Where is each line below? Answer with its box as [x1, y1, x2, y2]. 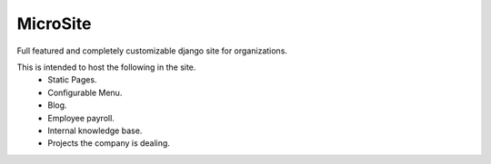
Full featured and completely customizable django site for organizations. [16, 45, 288, 56]
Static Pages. [47, 74, 97, 85]
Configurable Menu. [47, 87, 123, 98]
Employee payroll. [47, 112, 115, 123]
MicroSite [16, 14, 92, 34]
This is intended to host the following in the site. [16, 62, 196, 72]
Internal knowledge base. [47, 125, 143, 136]
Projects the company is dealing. [47, 138, 170, 149]
